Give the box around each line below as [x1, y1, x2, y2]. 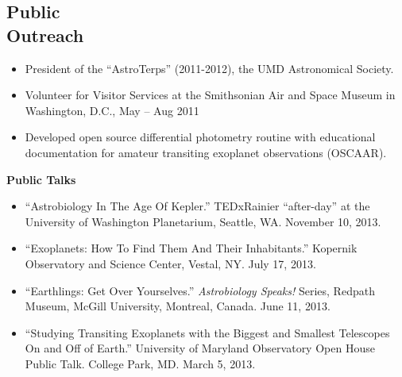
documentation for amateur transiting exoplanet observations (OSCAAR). [25, 144, 387, 160]
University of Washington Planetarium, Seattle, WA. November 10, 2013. [25, 213, 381, 229]
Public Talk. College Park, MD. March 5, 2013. [25, 355, 256, 371]
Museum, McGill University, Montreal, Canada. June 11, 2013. [25, 298, 330, 314]
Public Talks [6, 171, 76, 187]
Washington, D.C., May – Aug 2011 [25, 102, 199, 118]
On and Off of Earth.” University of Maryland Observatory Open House [25, 340, 375, 356]
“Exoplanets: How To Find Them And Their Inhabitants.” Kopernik [25, 240, 358, 256]
